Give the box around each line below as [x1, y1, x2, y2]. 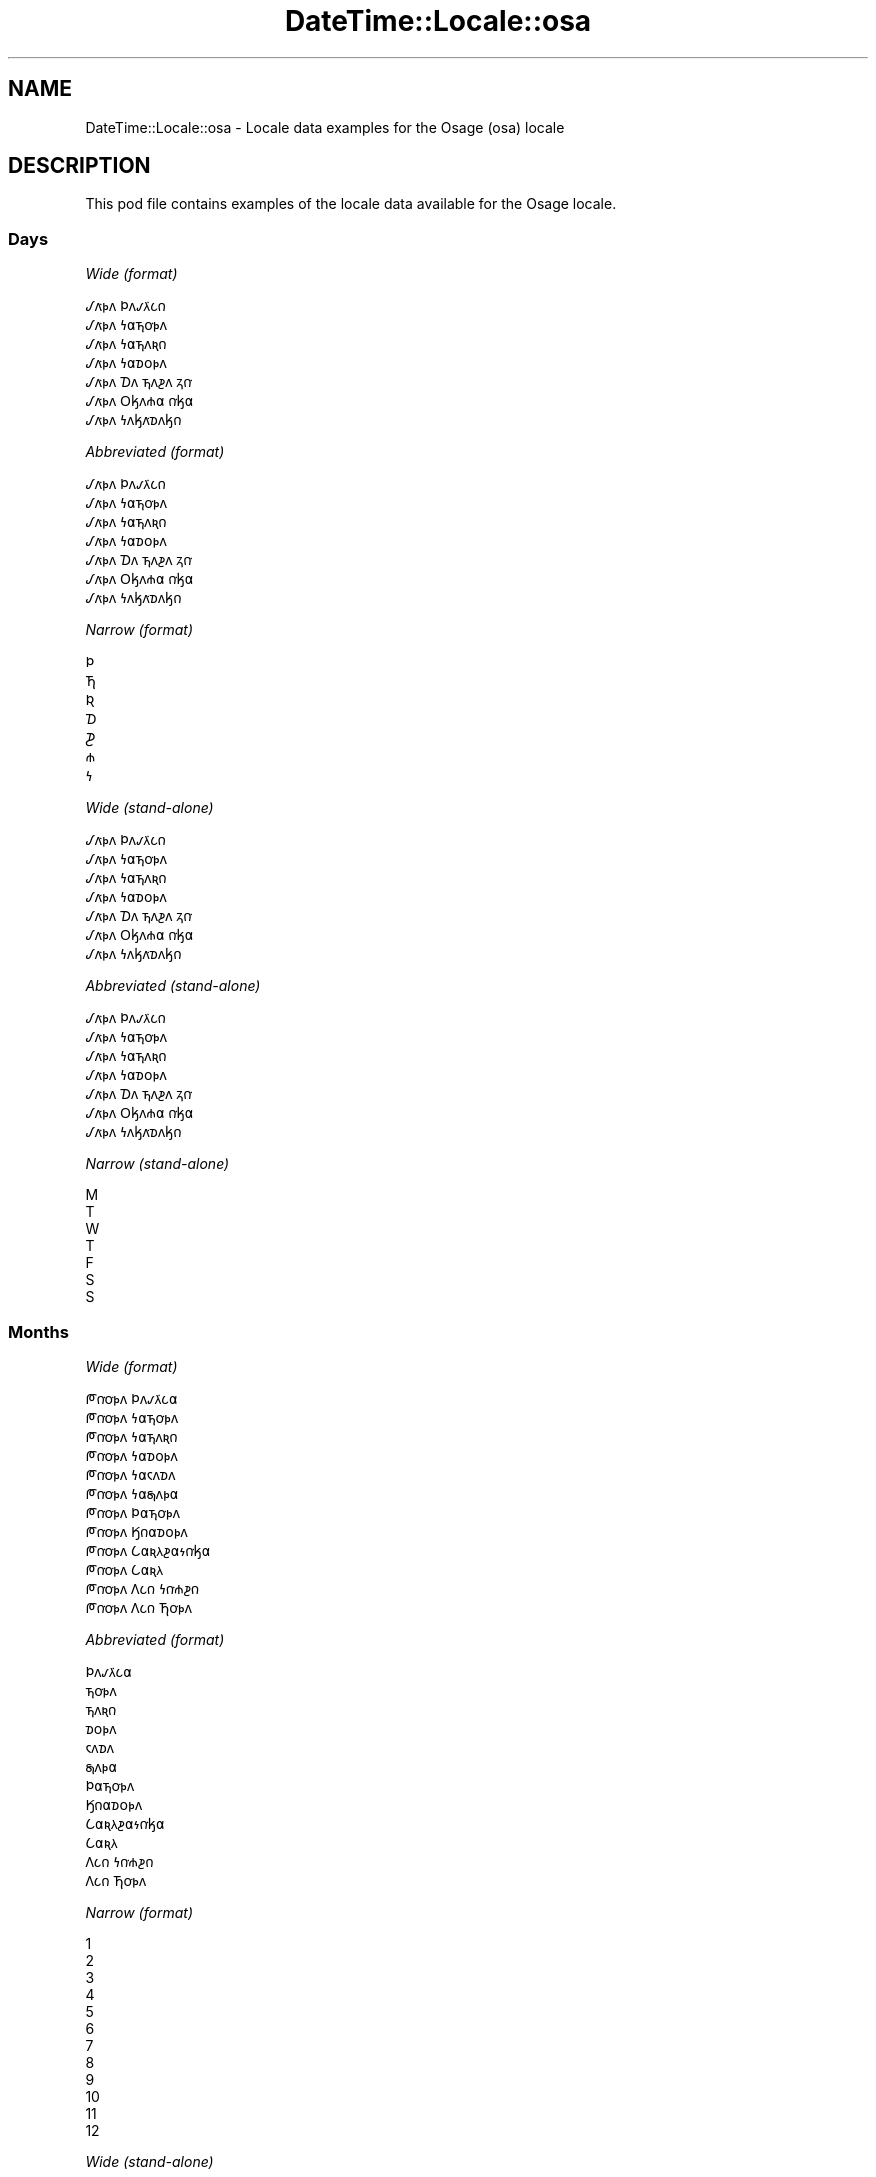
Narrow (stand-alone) [85, 1155, 230, 1173]
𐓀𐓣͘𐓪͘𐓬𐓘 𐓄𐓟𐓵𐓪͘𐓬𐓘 [85, 1503, 180, 1521]
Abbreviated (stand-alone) [85, 977, 261, 995]
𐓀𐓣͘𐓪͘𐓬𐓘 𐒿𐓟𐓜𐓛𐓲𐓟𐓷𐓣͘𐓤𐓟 [85, 1541, 211, 1559]
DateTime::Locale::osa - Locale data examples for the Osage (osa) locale [85, 118, 565, 136]
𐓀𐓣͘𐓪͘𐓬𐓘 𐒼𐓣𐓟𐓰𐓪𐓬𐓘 [85, 1522, 188, 1540]
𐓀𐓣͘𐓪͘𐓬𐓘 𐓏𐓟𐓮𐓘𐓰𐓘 [85, 1465, 176, 1483]
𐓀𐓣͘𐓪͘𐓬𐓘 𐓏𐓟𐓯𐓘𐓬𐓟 [85, 1484, 179, 1502]
